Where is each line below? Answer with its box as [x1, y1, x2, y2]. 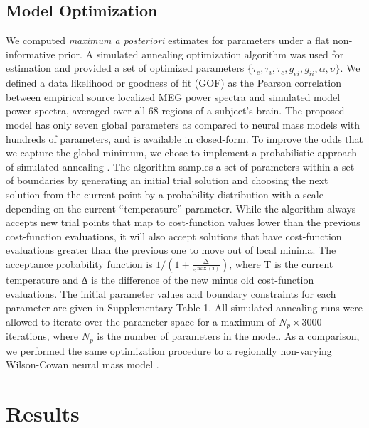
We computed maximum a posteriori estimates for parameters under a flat [6, 33, 330, 48]
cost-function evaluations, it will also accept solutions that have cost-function [6, 228, 342, 243]
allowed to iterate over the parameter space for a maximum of [6, 314, 276, 328]
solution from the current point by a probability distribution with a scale [6, 186, 323, 201]
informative [6, 46, 55, 61]
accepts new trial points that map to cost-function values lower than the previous [6, 215, 360, 230]
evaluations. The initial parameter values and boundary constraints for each [6, 286, 336, 301]
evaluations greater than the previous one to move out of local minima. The [6, 242, 336, 257]
